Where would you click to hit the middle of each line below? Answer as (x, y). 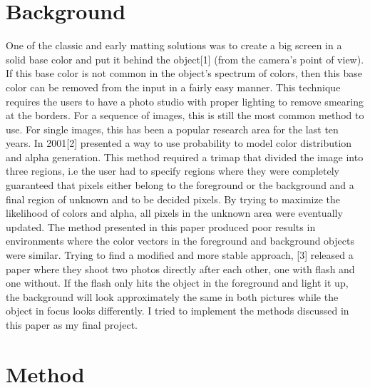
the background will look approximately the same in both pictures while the (172, 296)
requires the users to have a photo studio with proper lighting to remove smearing (185, 101)
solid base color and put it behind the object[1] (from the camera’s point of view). (185, 59)
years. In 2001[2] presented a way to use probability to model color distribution (179, 143)
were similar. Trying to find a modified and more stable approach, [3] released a (180, 255)
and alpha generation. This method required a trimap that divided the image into (185, 157)
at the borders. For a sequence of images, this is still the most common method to (185, 115)
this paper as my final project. (72, 325)
